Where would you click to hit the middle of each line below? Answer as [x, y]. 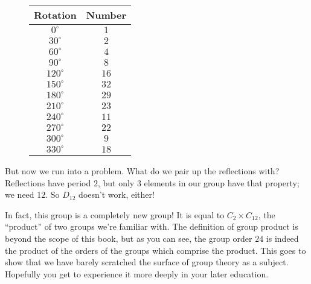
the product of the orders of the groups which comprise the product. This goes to [155, 250]
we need [20, 194]
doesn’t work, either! [117, 194]
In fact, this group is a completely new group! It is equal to [115, 214]
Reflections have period [48, 182]
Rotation [55, 15]
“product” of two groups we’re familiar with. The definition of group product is [152, 226]
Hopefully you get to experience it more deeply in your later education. [137, 273]
